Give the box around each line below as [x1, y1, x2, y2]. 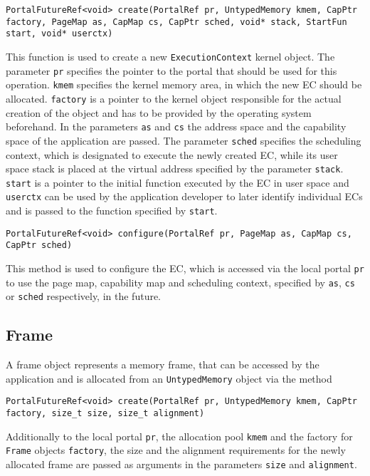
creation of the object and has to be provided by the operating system [6, 105, 312, 120]
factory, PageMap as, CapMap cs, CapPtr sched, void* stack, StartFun [6, 16, 347, 27]
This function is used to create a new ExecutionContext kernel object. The [6, 48, 335, 63]
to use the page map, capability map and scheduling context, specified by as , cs [6, 274, 355, 289]
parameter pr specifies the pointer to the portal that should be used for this [6, 63, 337, 78]
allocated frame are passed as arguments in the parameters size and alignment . [6, 457, 357, 472]
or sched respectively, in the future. [6, 289, 162, 304]
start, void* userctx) [6, 29, 113, 39]
